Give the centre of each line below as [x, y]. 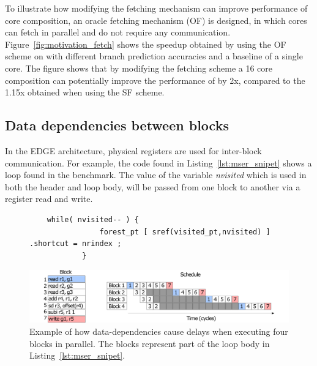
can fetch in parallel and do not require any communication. [118, 32]
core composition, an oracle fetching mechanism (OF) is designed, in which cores [156, 20]
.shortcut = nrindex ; [76, 244]
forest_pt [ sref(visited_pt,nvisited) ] [185, 232]
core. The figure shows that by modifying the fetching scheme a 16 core [139, 68]
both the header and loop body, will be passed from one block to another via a [153, 186]
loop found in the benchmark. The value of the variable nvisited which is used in [156, 175]
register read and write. [49, 199]
